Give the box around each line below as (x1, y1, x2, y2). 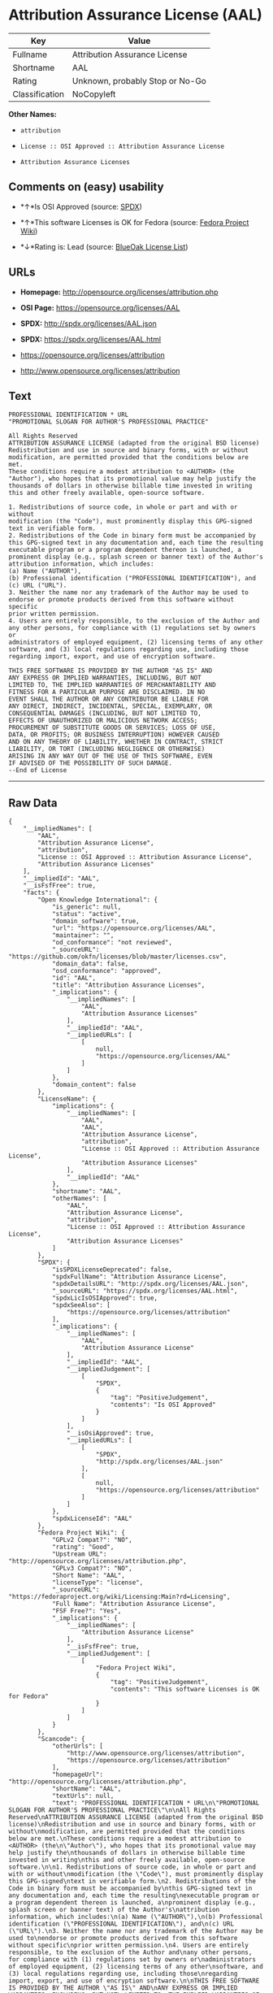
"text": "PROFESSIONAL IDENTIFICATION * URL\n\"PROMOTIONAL (51, 1799, 260, 1808)
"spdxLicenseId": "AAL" (51, 1514, 132, 1523)
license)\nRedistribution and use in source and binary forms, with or (8, 1821, 256, 1829)
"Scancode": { (37, 1735, 85, 1743)
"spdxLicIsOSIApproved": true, (51, 1294, 158, 1302)
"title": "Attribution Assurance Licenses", (51, 981, 206, 989)
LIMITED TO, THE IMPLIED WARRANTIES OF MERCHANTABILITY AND (8, 681, 217, 689)
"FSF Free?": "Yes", (51, 1607, 122, 1615)
